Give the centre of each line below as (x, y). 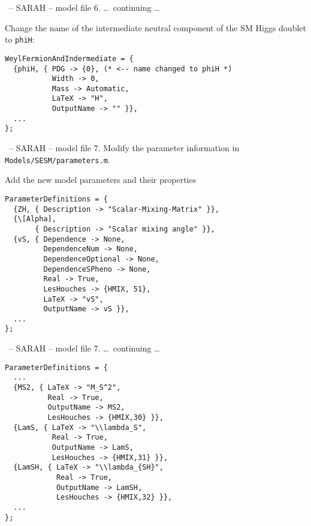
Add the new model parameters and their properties (101, 180)
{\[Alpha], (35, 219)
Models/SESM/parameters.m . (58, 159)
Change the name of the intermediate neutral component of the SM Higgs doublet (155, 27)
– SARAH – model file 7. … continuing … (84, 348)
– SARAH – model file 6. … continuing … (84, 7)
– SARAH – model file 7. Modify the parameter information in (124, 148)
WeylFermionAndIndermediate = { (69, 58)
